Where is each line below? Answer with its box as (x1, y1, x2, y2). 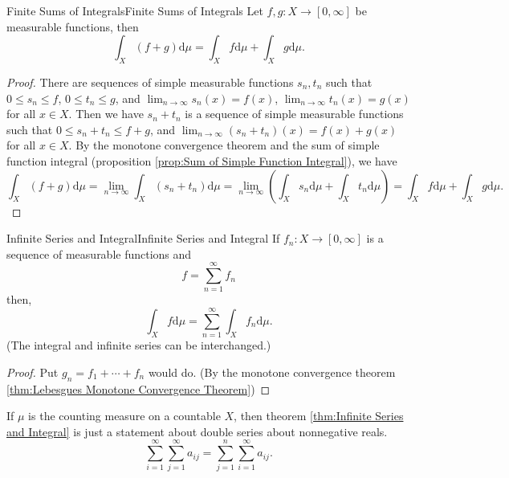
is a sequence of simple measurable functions (185, 105, 404, 122)
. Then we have (68, 105, 144, 122)
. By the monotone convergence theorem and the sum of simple (68, 137, 380, 153)
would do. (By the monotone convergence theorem (148, 363, 396, 380)
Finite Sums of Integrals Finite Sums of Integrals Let (6, 2, 263, 18)
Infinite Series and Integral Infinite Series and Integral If (6, 230, 280, 247)
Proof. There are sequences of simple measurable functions (6, 73, 294, 90)
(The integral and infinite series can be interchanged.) (6, 337, 271, 353)
